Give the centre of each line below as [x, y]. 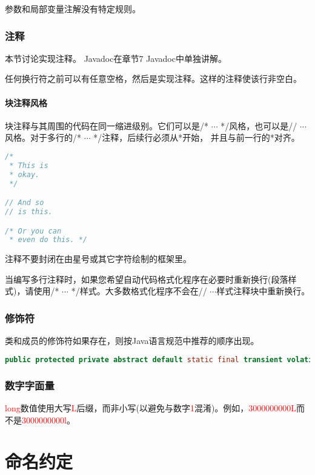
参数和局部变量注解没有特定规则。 [73, 8]
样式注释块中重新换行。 [263, 291]
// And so [25, 203]
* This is [29, 165]
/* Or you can [33, 231]
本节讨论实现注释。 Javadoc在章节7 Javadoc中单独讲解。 [116, 58]
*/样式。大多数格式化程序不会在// [139, 291]
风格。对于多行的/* [43, 137]
